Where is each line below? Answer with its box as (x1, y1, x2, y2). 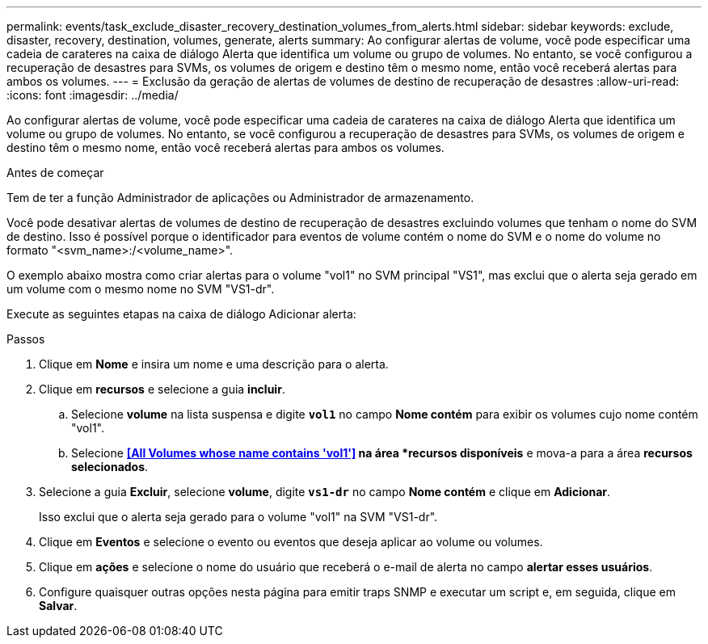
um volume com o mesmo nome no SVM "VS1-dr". (6, 282, 275, 296)
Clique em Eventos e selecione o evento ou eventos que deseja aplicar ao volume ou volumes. (39, 535, 543, 549)
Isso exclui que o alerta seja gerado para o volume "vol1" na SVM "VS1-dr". (39, 510, 438, 524)
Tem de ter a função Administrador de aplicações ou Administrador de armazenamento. (6, 191, 474, 204)
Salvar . (39, 599, 78, 612)
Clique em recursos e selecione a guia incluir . (39, 382, 285, 396)
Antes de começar (6, 166, 104, 179)
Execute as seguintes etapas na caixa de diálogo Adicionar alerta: (6, 307, 356, 321)
